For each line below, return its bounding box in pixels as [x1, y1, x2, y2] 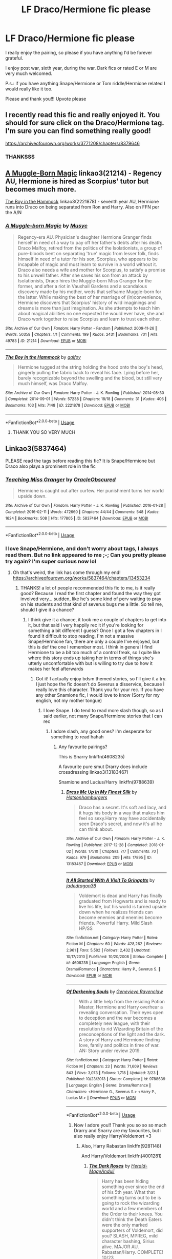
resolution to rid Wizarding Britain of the [79, 1026, 163, 1032]
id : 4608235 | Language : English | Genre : [66, 960, 141, 966]
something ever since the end [101, 1184, 165, 1190]
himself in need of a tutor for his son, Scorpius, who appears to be [17, 256, 158, 262]
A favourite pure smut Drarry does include [58, 764, 147, 770]
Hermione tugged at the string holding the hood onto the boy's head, [17, 364, 163, 370]
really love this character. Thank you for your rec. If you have [35, 686, 164, 693]
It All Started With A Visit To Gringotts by [66, 877, 155, 883]
